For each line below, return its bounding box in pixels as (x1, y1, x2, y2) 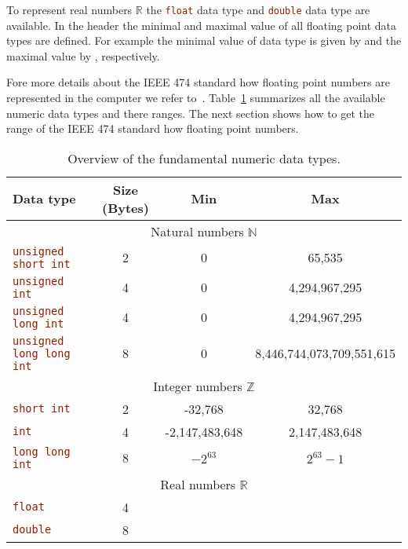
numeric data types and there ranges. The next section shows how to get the (6, 104, 375, 121)
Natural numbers (151, 221, 244, 240)
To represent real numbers (6, 2, 133, 17)
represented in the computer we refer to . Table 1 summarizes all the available (6, 90, 385, 106)
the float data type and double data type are (146, 2, 370, 17)
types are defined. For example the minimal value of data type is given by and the (6, 32, 402, 49)
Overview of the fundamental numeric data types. (67, 148, 341, 167)
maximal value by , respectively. (6, 47, 160, 64)
